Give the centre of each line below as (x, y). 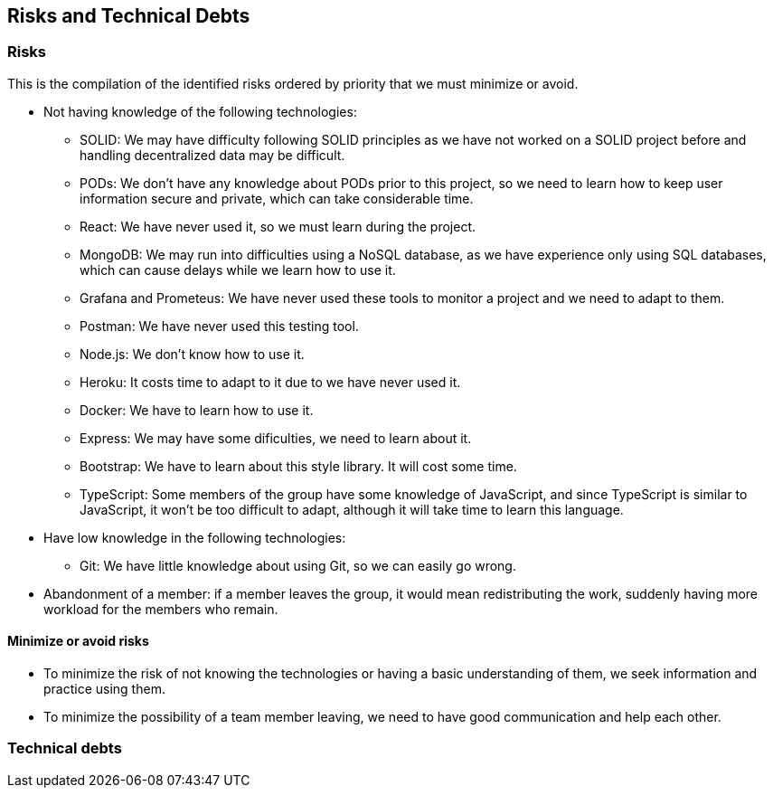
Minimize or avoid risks (78, 641)
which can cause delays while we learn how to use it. (238, 270)
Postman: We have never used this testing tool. (219, 326)
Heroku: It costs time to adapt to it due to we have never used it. (270, 382)
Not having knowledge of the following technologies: (200, 111)
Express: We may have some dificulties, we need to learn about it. (276, 438)
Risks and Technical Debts (129, 16)
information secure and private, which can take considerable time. (277, 198)
